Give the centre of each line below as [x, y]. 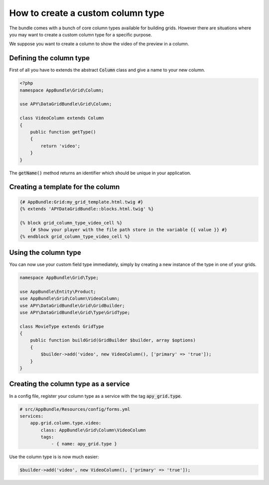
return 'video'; [61, 146]
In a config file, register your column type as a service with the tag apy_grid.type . [96, 396]
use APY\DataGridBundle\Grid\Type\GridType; [75, 312]
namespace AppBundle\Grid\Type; [59, 277]
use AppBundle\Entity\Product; [58, 292]
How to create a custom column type [87, 13]
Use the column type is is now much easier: [54, 457]
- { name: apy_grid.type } [84, 444]
